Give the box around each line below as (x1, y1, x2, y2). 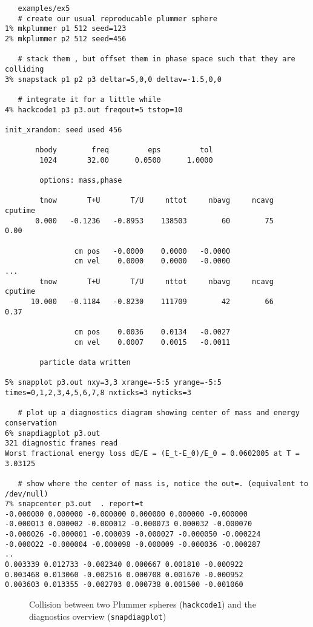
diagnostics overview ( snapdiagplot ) (29, 609, 166, 622)
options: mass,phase (39, 176, 122, 185)
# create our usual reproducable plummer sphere (18, 14, 217, 23)
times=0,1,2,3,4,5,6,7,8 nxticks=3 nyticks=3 (5, 388, 191, 397)
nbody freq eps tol (35, 146, 213, 155)
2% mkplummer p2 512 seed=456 (5, 34, 127, 43)
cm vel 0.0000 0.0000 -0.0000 (74, 257, 231, 266)
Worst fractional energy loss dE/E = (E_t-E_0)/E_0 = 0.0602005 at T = (5, 449, 300, 458)
